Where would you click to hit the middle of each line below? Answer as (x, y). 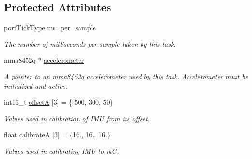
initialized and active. (36, 86)
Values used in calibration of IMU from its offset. (77, 118)
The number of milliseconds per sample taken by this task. (90, 43)
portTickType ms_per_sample (50, 27)
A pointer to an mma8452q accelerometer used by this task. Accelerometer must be (126, 76)
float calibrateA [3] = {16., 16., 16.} (57, 135)
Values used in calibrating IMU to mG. (62, 151)
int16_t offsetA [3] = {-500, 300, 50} (59, 102)
